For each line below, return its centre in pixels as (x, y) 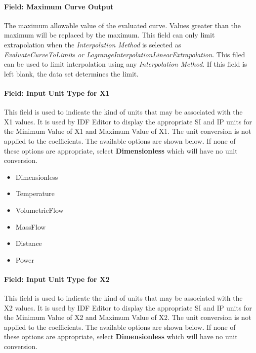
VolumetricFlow (40, 210)
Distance (29, 243)
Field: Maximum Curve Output (59, 6)
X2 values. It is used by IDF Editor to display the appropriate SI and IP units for (128, 307)
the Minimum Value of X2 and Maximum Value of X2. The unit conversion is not (128, 317)
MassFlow (31, 226)
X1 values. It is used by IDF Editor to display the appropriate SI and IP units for (128, 121)
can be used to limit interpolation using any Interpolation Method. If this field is (126, 64)
